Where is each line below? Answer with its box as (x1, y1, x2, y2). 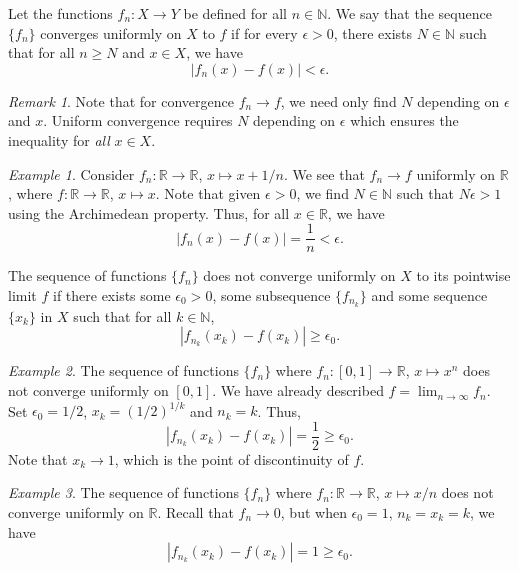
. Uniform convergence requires (43, 110, 233, 131)
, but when (280, 501, 347, 522)
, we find (296, 183, 349, 204)
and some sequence (371, 285, 488, 305)
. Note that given (155, 183, 261, 204)
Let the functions (8, 3, 113, 23)
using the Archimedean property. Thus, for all (8, 202, 290, 223)
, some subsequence (212, 285, 331, 305)
